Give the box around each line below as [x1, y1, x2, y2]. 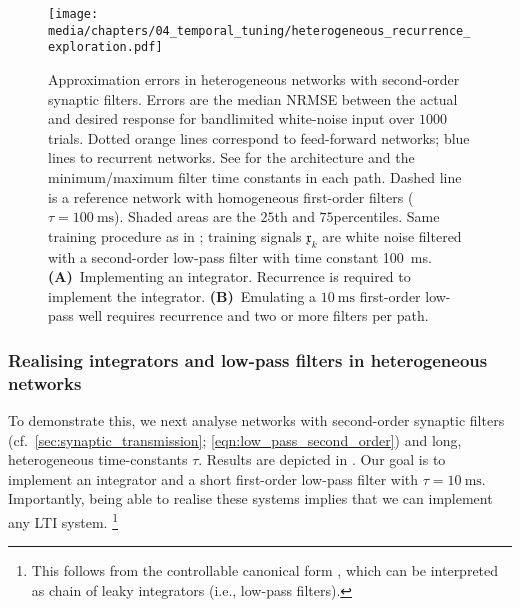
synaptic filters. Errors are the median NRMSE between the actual [48, 88, 458, 109]
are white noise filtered [322, 225, 462, 246]
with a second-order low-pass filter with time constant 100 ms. [48, 246, 432, 267]
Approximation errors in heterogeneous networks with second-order [48, 68, 460, 89]
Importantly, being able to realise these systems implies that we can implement [8, 488, 493, 509]
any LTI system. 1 [8, 509, 119, 532]
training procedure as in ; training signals [48, 225, 302, 246]
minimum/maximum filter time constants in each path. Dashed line [48, 166, 462, 187]
